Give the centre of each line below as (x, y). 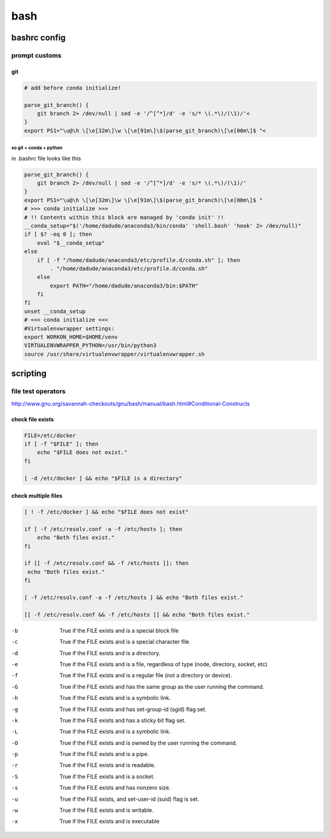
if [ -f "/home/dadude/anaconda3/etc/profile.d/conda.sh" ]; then (139, 260)
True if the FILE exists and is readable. (108, 765)
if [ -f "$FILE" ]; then (61, 444)
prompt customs (36, 55)
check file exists (33, 419)
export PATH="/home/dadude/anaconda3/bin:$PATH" (124, 285)
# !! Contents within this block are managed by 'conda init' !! (124, 217)
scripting (29, 374)
